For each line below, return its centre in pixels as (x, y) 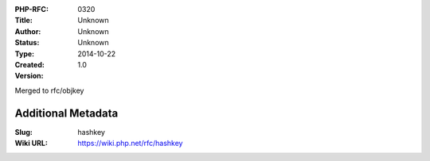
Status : (27, 43)
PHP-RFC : (32, 9)
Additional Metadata (66, 113)
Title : (24, 21)
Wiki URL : (31, 144)
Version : (29, 76)
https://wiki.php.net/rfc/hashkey (130, 144)
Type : (25, 54)
